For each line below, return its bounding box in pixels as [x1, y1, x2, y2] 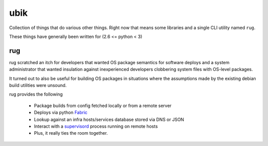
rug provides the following [9, 91, 63, 97]
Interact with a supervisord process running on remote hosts [34, 123, 158, 129]
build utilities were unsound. [9, 82, 67, 88]
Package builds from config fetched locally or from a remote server [34, 103, 172, 109]
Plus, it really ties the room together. [34, 130, 108, 136]
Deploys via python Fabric [34, 109, 88, 115]
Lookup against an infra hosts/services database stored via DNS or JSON [34, 116, 185, 122]
